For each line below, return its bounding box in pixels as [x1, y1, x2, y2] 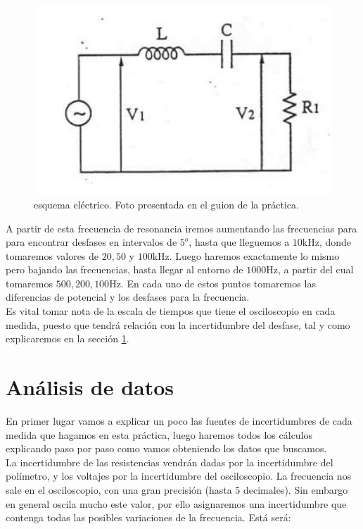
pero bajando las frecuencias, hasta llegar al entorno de [6, 262, 243, 277]
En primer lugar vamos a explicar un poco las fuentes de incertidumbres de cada [6, 413, 352, 428]
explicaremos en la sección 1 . [6, 331, 129, 346]
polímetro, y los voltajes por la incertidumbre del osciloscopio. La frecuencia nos [6, 468, 352, 483]
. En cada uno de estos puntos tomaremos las [120, 275, 316, 290]
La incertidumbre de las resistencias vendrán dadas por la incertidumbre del [6, 454, 333, 469]
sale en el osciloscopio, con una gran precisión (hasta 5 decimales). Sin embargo [6, 482, 348, 497]
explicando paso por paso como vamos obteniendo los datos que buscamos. [6, 441, 327, 456]
